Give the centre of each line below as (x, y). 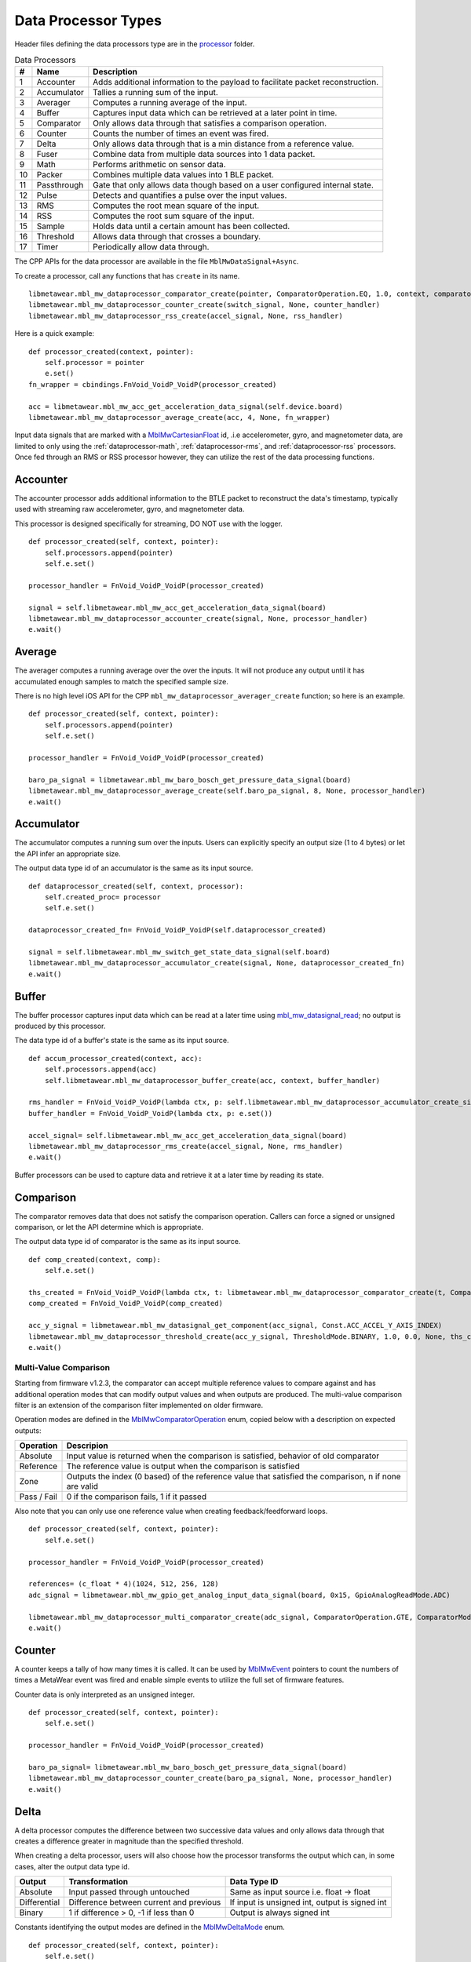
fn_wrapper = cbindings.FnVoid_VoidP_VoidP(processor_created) (153, 384)
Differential (40, 1902)
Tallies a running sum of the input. (156, 93)
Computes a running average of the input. (170, 103)
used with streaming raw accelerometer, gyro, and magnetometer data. (130, 509)
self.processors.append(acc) (100, 1070)
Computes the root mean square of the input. (176, 206)
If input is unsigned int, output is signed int (309, 1902)
